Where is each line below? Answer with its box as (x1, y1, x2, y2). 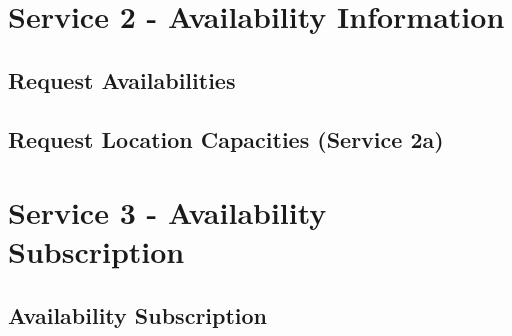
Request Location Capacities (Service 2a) (8, 123, 444, 154)
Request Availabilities (8, 64, 236, 95)
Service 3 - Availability (8, 192, 327, 233)
